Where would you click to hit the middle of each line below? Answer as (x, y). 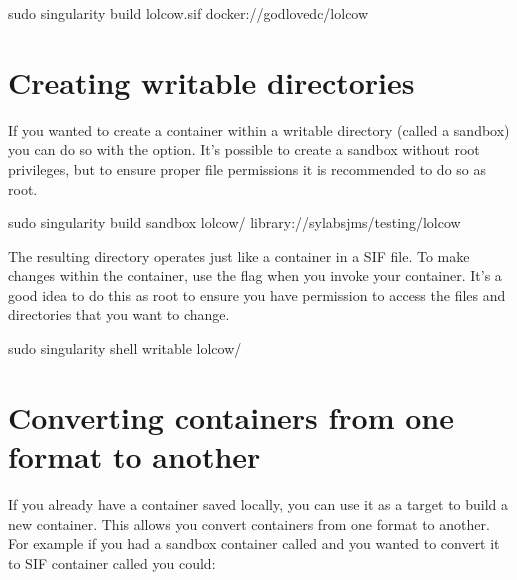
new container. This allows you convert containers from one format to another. (249, 523)
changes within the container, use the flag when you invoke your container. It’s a (255, 275)
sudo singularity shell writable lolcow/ (125, 348)
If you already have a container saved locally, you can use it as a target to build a (258, 503)
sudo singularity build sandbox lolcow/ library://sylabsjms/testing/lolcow (234, 222)
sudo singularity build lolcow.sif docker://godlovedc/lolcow (188, 13)
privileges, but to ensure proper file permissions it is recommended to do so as (247, 168)
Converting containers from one (231, 416)
